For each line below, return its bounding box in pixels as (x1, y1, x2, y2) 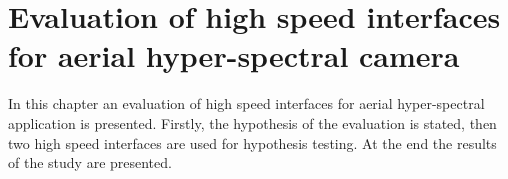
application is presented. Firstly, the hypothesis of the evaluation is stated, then (8, 112, 497, 133)
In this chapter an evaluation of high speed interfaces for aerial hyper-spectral (8, 93, 485, 114)
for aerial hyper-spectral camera (8, 35, 460, 76)
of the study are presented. (8, 152, 172, 173)
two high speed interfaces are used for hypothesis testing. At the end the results (8, 132, 497, 153)
